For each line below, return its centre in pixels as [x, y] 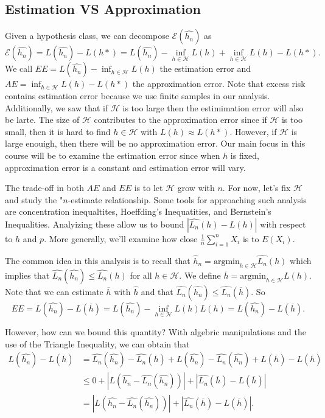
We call [19, 68]
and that [157, 291]
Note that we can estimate [54, 291]
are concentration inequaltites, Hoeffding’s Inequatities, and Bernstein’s [138, 211]
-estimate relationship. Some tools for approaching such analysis [187, 199]
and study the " [34, 199]
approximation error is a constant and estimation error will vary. [125, 167]
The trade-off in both [44, 188]
